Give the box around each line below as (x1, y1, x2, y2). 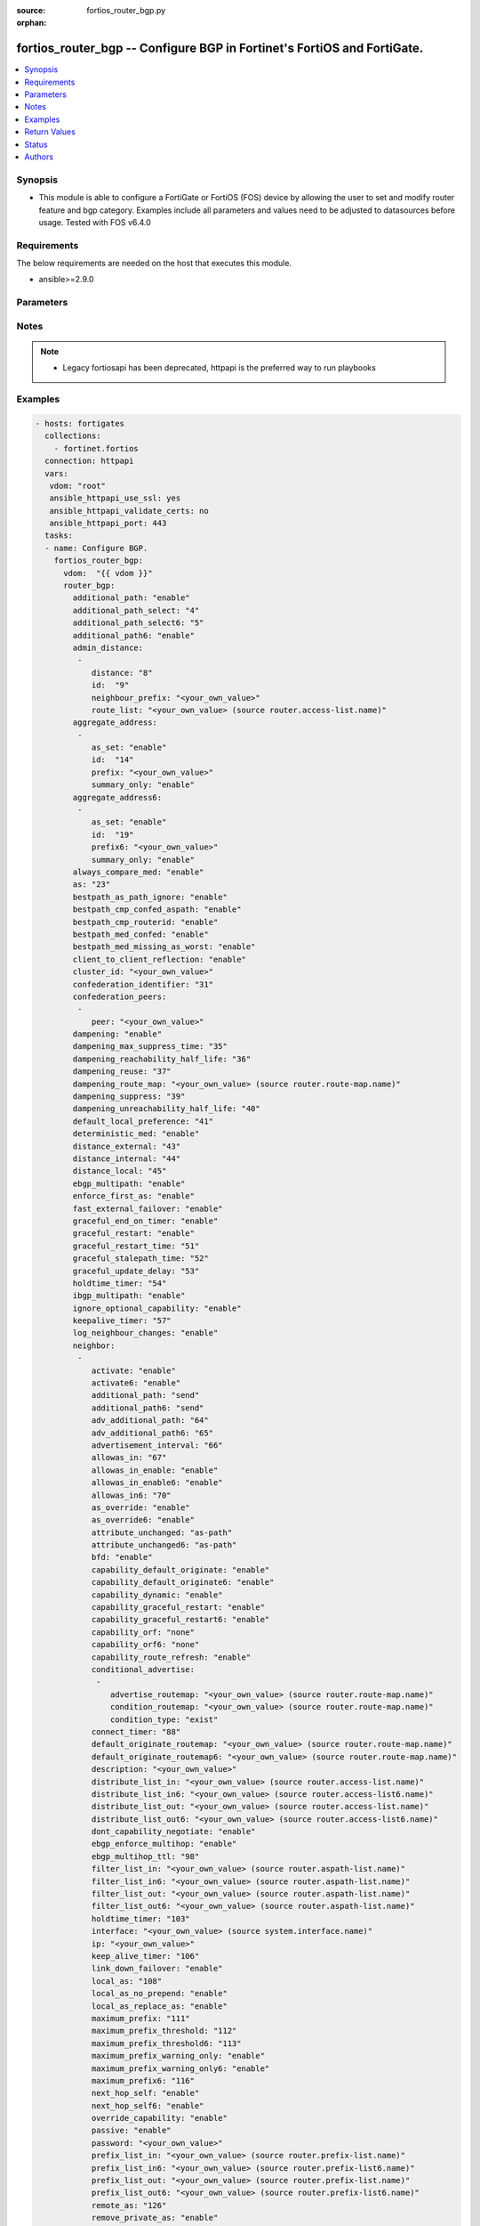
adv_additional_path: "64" (91, 1416, 209, 1426)
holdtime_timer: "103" (91, 1913, 190, 1923)
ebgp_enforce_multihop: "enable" (91, 1839, 237, 1849)
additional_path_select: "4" (72, 605, 200, 615)
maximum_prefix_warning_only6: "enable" (91, 2063, 270, 2074)
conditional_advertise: (91, 1665, 196, 1674)
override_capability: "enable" (91, 2113, 228, 2124)
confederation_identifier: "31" (72, 979, 213, 989)
